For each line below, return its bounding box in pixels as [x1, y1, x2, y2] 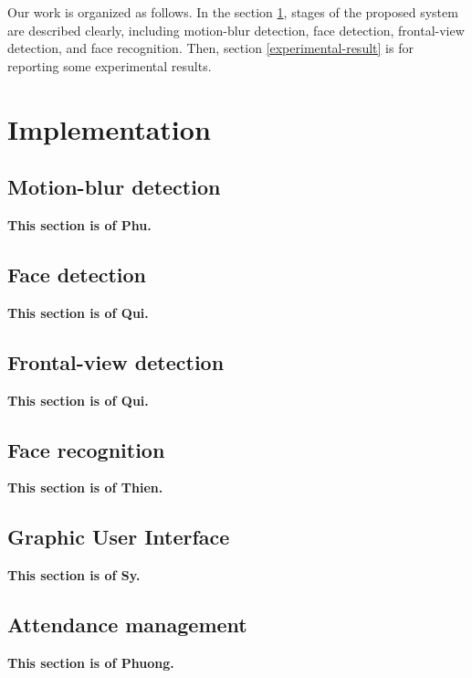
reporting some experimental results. [7, 56, 212, 75]
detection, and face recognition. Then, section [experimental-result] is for [7, 38, 414, 58]
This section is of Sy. [7, 566, 141, 585]
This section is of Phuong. [7, 652, 174, 672]
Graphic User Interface [7, 523, 230, 551]
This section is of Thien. [7, 478, 163, 497]
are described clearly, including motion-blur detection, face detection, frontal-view [7, 20, 465, 39]
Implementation [7, 110, 211, 147]
